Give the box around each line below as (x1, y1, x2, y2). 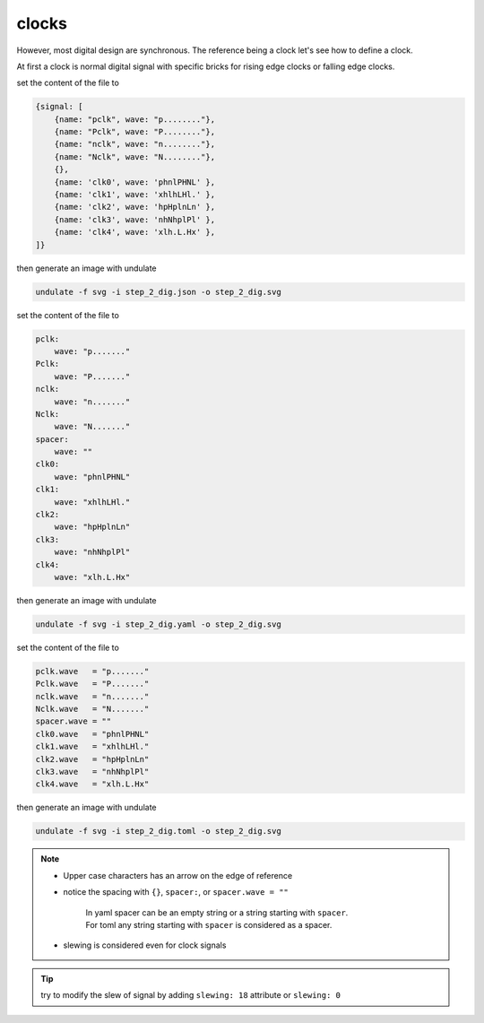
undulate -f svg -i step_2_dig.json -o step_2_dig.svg (35, 287, 281, 297)
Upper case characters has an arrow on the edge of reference (63, 870, 293, 880)
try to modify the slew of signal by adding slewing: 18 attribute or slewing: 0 (40, 990, 341, 1001)
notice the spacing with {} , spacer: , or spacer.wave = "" (63, 887, 289, 897)
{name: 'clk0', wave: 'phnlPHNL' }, (54, 177, 215, 187)
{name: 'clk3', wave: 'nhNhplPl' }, (54, 214, 215, 224)
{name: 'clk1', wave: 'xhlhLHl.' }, (54, 189, 215, 200)
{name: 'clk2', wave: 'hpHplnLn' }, (54, 202, 215, 212)
